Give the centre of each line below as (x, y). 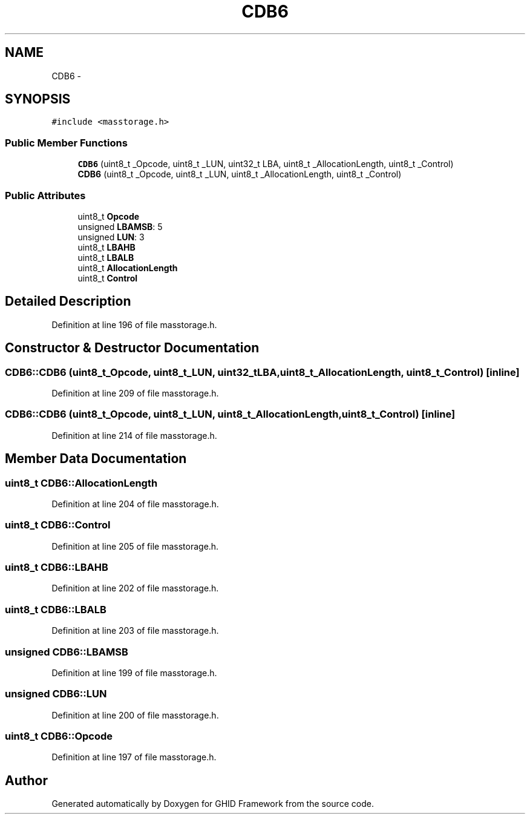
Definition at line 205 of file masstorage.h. (135, 546)
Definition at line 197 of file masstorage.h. (134, 757)
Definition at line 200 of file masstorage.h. (135, 715)
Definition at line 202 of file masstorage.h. (135, 588)
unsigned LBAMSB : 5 (120, 226)
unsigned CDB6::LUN (56, 694)
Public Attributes (45, 195)
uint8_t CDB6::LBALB (56, 609)
